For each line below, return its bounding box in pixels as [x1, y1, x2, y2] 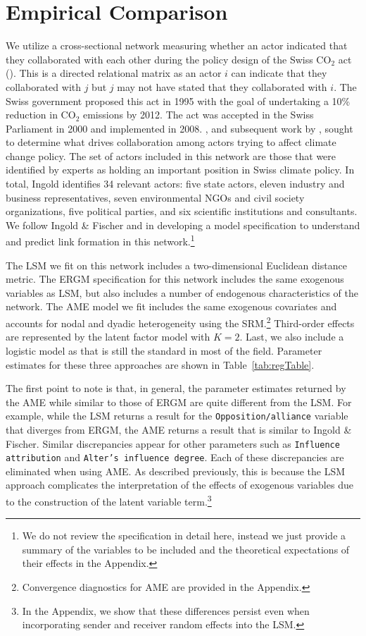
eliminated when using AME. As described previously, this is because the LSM [6, 463, 346, 478]
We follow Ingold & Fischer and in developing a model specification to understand [6, 217, 360, 232]
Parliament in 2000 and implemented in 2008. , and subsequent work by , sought [6, 121, 353, 135]
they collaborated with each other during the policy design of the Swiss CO [6, 51, 332, 66]
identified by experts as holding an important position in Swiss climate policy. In [6, 162, 355, 177]
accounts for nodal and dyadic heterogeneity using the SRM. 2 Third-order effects [6, 314, 355, 330]
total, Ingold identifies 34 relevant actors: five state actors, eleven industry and [6, 176, 345, 191]
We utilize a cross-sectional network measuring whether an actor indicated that [6, 38, 348, 53]
